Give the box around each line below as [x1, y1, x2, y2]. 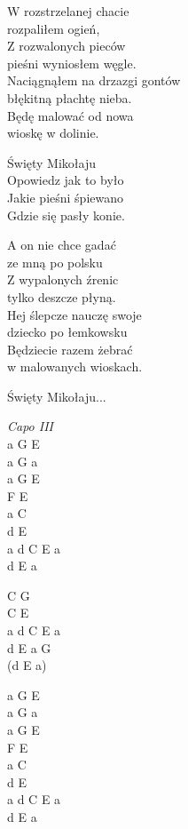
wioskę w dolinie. [7, 124, 99, 142]
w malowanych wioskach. [7, 357, 143, 376]
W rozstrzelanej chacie [7, 2, 129, 20]
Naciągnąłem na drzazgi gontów [7, 71, 181, 90]
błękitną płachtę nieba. [7, 88, 132, 107]
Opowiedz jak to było [7, 171, 124, 189]
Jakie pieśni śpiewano [7, 187, 124, 206]
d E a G [7, 638, 51, 657]
